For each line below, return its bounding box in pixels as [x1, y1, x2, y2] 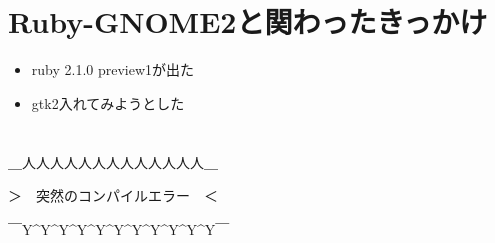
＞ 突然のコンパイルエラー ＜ [8, 185, 218, 206]
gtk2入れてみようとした [31, 92, 185, 113]
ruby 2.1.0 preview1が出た [31, 59, 195, 80]
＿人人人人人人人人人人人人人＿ [8, 151, 218, 172]
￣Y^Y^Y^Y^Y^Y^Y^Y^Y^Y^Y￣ [8, 218, 230, 239]
